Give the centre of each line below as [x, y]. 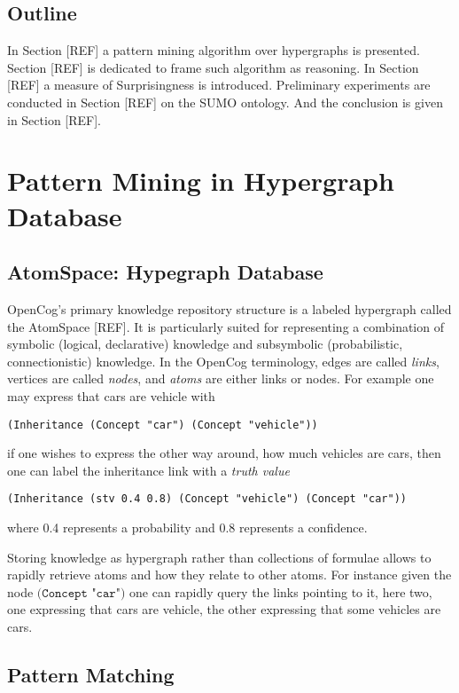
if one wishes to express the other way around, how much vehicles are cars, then [224, 453]
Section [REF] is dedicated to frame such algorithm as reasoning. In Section [213, 67]
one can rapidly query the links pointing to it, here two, [281, 591]
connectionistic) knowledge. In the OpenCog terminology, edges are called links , [223, 361]
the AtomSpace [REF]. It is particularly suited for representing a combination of [226, 326]
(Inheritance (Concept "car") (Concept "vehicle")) [163, 425]
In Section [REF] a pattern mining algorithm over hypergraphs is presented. [214, 50]
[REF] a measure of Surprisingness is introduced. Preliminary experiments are [219, 85]
